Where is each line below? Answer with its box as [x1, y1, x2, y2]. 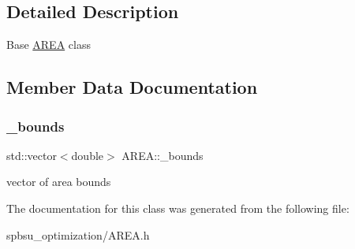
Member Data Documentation [6, 75, 258, 99]
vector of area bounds [6, 173, 111, 190]
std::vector [6, 147, 57, 163]
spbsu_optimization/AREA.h [6, 226, 150, 243]
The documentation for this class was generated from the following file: [6, 199, 349, 216]
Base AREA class [6, 36, 91, 53]
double [71, 147, 104, 163]
